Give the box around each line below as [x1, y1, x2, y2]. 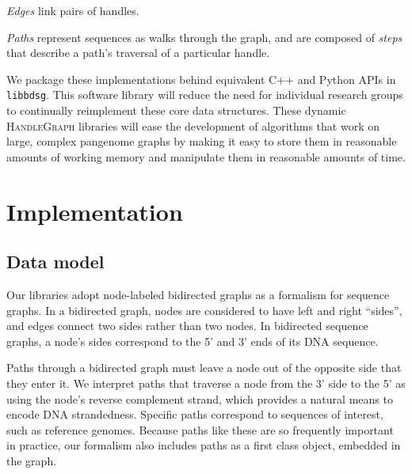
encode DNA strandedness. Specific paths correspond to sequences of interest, [6, 406, 383, 423]
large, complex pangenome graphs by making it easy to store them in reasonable [6, 133, 397, 150]
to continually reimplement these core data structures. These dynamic [6, 102, 346, 119]
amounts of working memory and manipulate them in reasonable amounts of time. [6, 148, 406, 165]
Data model [6, 249, 105, 274]
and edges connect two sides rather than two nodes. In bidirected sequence [6, 317, 368, 334]
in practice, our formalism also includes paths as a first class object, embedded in [6, 437, 401, 453]
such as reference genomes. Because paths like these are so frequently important [6, 421, 394, 438]
